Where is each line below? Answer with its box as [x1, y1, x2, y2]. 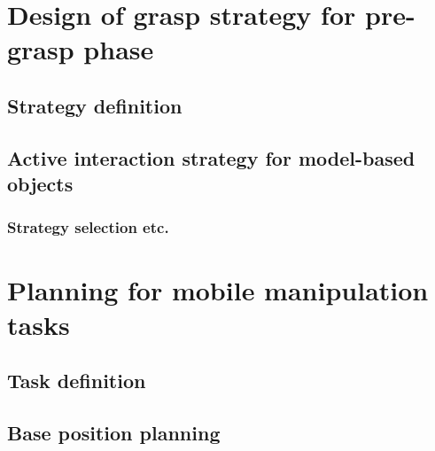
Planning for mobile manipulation [7, 271, 429, 307]
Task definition [7, 367, 146, 394]
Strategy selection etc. [7, 216, 169, 238]
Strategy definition [7, 91, 183, 119]
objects [7, 170, 74, 198]
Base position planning [7, 419, 221, 447]
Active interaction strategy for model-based [7, 144, 416, 171]
